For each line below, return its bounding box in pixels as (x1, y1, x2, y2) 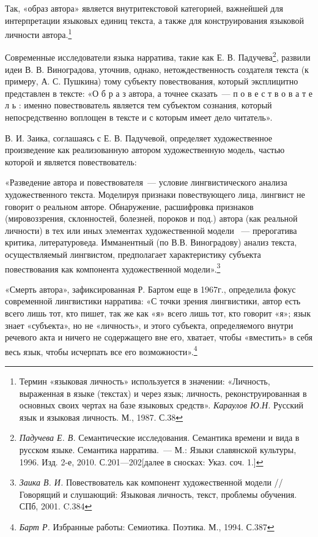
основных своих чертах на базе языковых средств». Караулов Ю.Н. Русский (19, 399, 304, 411)
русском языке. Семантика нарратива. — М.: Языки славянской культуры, (19, 443, 297, 456)
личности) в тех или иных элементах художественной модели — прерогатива (5, 223, 297, 236)
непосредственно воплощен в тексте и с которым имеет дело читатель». (5, 111, 273, 124)
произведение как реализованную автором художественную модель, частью (5, 143, 285, 156)
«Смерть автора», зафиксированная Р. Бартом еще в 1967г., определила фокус (5, 282, 296, 295)
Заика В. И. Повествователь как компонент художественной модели (19, 476, 272, 489)
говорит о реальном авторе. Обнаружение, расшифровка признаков (5, 200, 254, 212)
